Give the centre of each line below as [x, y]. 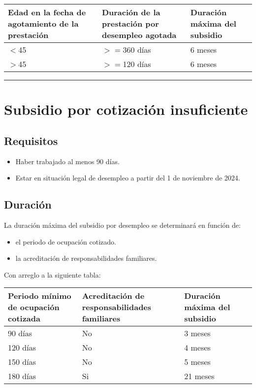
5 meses [197, 362]
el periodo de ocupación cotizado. [66, 241]
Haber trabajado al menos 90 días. [67, 161]
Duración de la [131, 12]
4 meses [197, 348]
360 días [137, 50]
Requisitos [31, 140]
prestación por [130, 23]
